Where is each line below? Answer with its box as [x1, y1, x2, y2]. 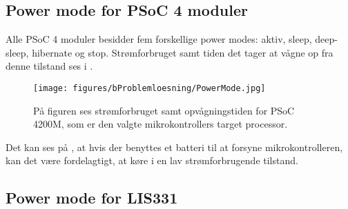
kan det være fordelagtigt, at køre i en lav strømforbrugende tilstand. [6, 153, 298, 168]
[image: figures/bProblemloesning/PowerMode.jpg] [33, 83, 266, 93]
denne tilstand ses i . [6, 59, 93, 73]
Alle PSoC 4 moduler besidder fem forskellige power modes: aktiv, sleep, [6, 32, 312, 46]
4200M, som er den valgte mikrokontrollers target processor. [33, 117, 288, 131]
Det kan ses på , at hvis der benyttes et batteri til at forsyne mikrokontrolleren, [6, 139, 343, 154]
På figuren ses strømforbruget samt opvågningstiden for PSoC [33, 103, 295, 117]
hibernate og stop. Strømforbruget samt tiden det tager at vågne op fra [32, 45, 333, 59]
